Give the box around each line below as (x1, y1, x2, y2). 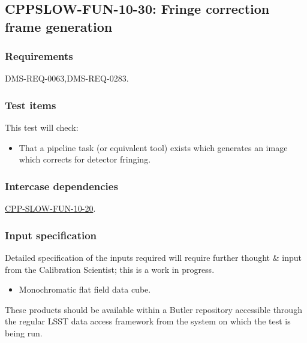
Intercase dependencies (5, 178, 118, 193)
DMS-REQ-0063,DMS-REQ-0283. (5, 72, 129, 85)
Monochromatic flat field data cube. (19, 283, 151, 296)
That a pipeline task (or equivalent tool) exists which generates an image (19, 141, 288, 154)
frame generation (5, 17, 113, 35)
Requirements (5, 49, 73, 64)
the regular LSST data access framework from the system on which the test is (5, 315, 291, 327)
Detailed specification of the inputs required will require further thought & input (5, 251, 302, 264)
